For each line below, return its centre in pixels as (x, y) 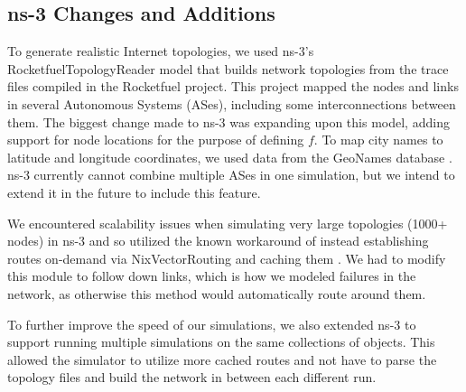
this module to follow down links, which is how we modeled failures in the (212, 276)
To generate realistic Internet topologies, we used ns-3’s (161, 51)
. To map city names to (378, 140)
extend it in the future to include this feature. (134, 192)
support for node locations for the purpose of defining (156, 140)
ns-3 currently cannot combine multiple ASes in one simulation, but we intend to (231, 175)
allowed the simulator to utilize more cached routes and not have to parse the (222, 359)
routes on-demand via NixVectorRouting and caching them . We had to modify (227, 258)
